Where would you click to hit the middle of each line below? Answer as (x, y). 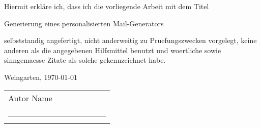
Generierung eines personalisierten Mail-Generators (84, 23)
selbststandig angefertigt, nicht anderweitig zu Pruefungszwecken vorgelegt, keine (130, 40)
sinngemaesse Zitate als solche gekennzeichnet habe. (85, 60)
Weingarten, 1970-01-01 (41, 77)
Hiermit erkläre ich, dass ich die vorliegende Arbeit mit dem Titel (107, 6)
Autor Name (30, 98)
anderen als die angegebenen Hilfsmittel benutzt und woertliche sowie (113, 50)
